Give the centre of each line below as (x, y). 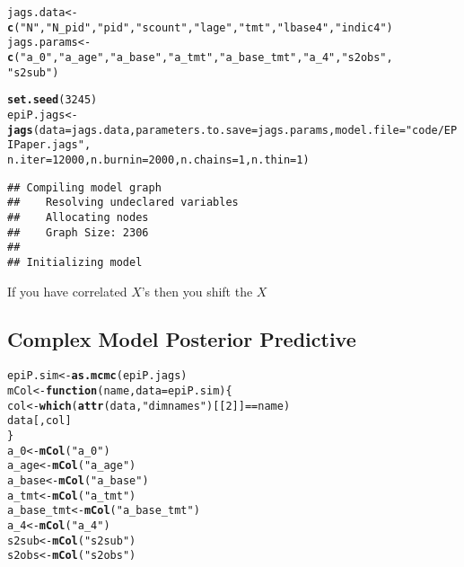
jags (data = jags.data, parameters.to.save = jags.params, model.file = (206, 130)
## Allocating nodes (78, 217)
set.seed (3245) (53, 100)
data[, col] (39, 421)
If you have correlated (67, 291)
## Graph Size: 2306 (78, 232)
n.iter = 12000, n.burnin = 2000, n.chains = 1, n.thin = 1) (158, 159)
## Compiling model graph (84, 187)
